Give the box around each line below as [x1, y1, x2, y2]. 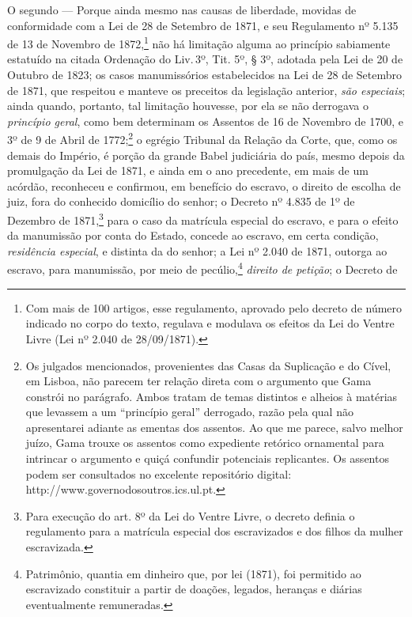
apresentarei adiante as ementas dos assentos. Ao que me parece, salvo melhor [25, 418, 403, 435]
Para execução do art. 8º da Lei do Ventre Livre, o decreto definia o [25, 507, 355, 524]
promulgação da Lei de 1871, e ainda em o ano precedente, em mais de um [7, 162, 369, 179]
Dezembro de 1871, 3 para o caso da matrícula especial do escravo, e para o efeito [7, 210, 399, 228]
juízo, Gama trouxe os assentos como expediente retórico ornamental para [25, 434, 384, 451]
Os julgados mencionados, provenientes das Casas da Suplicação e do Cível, [25, 357, 391, 373]
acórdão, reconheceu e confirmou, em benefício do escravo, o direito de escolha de [7, 177, 401, 194]
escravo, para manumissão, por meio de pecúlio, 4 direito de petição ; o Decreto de [7, 259, 398, 278]
